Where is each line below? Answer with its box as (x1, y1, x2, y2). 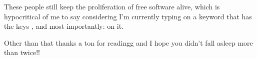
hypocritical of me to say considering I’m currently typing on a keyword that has (4, 11, 252, 21)
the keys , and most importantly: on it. (4, 21, 123, 31)
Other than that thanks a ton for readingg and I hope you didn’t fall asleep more (4, 37, 253, 48)
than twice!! (4, 47, 40, 58)
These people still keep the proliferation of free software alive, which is (4, 1, 220, 11)
